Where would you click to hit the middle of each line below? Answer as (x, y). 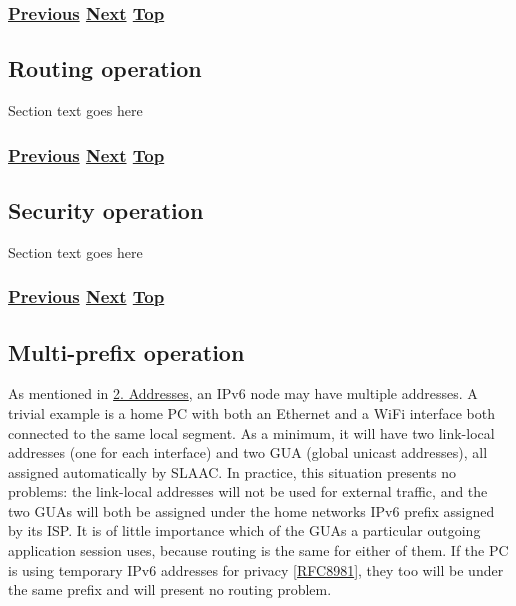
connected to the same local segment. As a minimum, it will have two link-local (251, 432)
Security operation (106, 209)
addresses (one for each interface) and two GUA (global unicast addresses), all (248, 452)
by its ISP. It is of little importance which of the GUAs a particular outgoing (244, 530)
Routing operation (105, 68)
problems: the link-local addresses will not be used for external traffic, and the (248, 491)
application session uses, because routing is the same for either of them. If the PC (258, 550)
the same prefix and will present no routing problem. (170, 589)
